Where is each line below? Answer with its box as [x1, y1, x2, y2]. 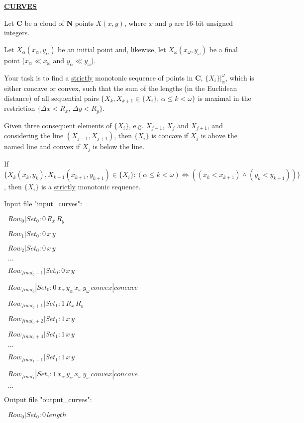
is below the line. [93, 141, 145, 152]
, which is [225, 72, 254, 83]
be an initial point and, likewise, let [58, 44, 166, 54]
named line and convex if [4, 141, 80, 152]
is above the [201, 130, 238, 141]
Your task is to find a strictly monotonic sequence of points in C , [4, 72, 203, 83]
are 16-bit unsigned [174, 17, 233, 28]
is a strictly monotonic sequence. [41, 181, 141, 192]
